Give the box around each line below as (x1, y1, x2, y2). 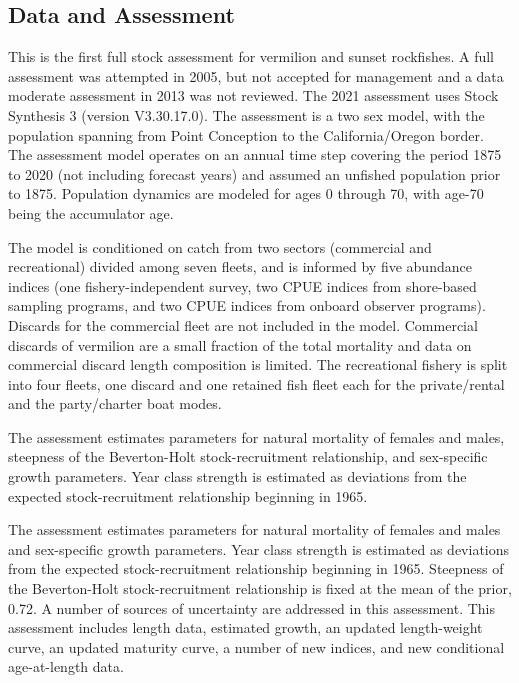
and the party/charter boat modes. (8, 393, 222, 414)
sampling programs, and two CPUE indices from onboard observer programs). (8, 295, 486, 316)
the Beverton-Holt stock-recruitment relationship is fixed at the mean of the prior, (8, 578, 512, 599)
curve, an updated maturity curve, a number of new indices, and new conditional (8, 636, 505, 657)
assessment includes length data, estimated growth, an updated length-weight (8, 617, 483, 638)
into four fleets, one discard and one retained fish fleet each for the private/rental (8, 373, 505, 394)
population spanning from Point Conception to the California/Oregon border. (8, 124, 484, 145)
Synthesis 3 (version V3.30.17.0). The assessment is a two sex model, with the (8, 104, 485, 125)
